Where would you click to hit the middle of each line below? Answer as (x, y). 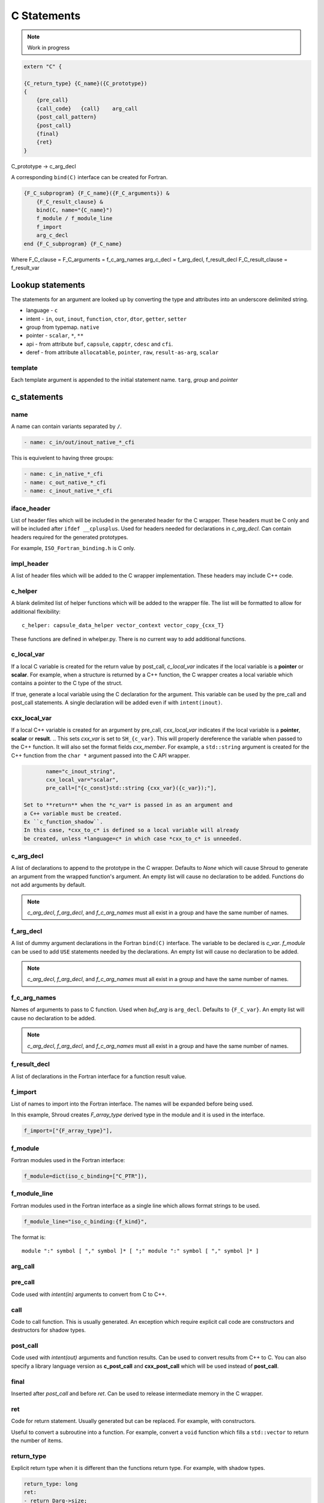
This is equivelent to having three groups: (62, 458)
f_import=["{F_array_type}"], (68, 1131)
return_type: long (51, 1484)
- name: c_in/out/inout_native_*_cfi (79, 442)
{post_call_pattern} (67, 117)
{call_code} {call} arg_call (87, 109)
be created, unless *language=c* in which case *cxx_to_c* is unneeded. (133, 838)
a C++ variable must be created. (73, 813)
